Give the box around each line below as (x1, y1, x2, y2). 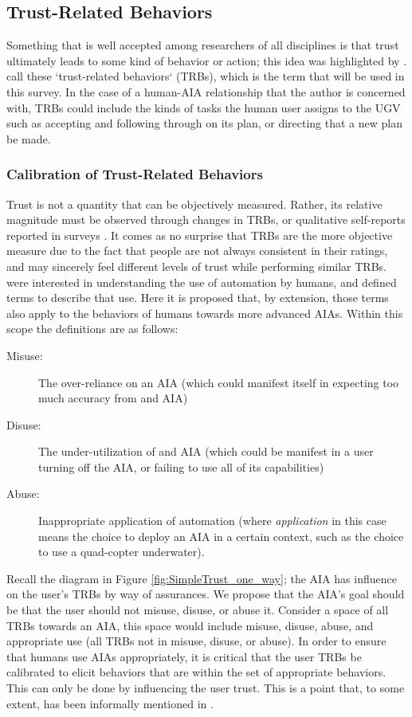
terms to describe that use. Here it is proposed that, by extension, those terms (6, 289, 389, 306)
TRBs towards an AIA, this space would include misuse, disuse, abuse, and (6, 617, 374, 633)
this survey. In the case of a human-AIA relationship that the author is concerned (6, 83, 406, 100)
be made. (6, 130, 51, 147)
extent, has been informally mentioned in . (6, 695, 214, 711)
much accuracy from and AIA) (38, 390, 188, 406)
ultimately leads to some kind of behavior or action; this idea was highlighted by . (6, 52, 407, 69)
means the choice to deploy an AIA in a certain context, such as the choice (38, 527, 404, 544)
